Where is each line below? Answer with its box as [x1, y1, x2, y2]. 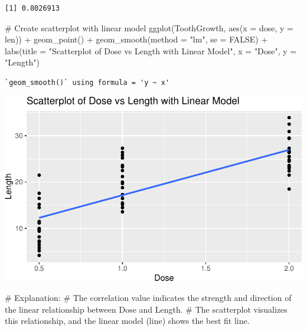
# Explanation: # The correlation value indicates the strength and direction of [5, 291, 292, 304]
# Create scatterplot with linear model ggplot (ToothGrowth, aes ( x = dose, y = [5, 21, 293, 34]
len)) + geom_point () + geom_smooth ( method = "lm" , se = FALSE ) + [5, 33, 268, 45]
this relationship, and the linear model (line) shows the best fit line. [5, 314, 250, 327]
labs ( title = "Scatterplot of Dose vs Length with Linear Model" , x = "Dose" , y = [5, 44, 297, 57]
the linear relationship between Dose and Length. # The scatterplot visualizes [5, 303, 288, 315]
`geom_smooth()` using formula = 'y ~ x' [5, 78, 170, 87]
